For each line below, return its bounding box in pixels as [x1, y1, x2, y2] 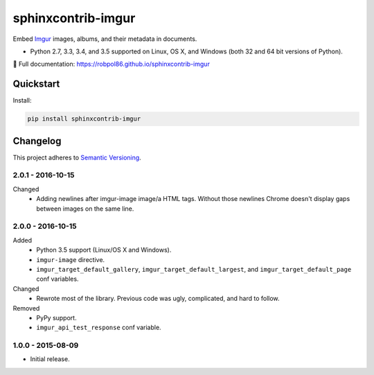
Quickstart [12, 78, 60, 90]
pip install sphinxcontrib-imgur [27, 115, 141, 123]
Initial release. [30, 355, 70, 363]
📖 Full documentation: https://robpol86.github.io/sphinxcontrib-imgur [12, 60, 211, 69]
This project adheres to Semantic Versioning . [12, 153, 141, 162]
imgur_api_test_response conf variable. [36, 323, 162, 332]
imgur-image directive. [36, 255, 105, 263]
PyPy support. [36, 313, 77, 322]
